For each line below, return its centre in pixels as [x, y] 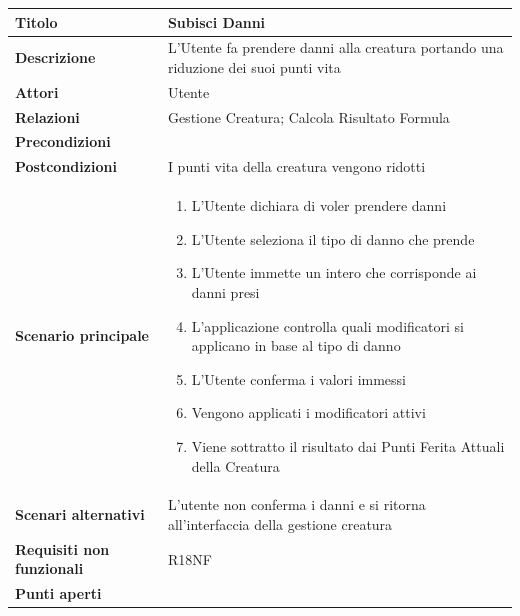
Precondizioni [63, 141]
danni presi [225, 291]
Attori [37, 91]
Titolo [36, 21]
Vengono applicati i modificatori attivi [308, 412]
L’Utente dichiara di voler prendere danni [319, 205]
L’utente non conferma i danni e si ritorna [296, 504]
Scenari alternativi [80, 514]
